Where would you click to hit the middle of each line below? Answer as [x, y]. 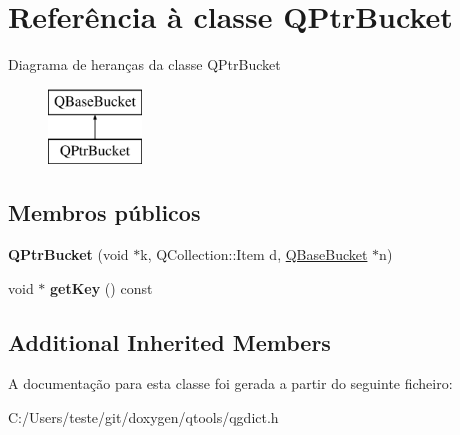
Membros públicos [104, 212]
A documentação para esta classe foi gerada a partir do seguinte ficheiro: [230, 383]
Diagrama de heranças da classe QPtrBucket [144, 64]
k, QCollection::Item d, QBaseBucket [254, 254]
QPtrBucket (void [68, 254]
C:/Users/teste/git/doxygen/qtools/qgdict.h [143, 417]
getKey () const [101, 287]
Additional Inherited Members [169, 341]
